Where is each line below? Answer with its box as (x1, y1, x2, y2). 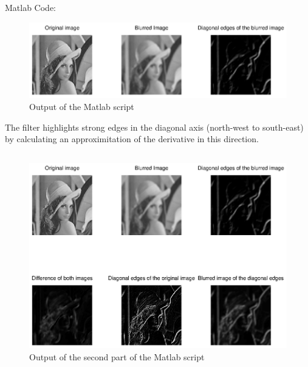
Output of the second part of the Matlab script (29, 350, 205, 363)
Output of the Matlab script (29, 100, 134, 112)
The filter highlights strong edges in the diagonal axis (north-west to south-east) (5, 120, 304, 133)
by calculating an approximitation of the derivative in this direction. (5, 132, 259, 145)
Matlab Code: (5, 1, 56, 14)
